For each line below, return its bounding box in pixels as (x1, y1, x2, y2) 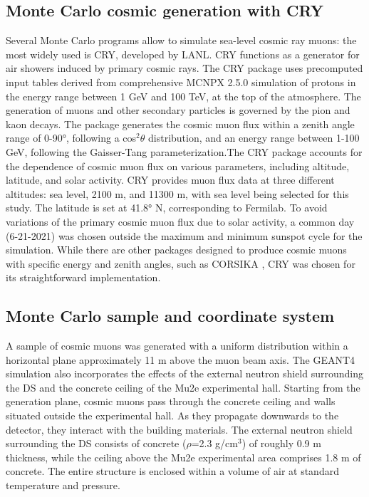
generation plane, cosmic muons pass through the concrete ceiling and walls (6, 394, 336, 409)
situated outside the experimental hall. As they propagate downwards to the (6, 408, 339, 423)
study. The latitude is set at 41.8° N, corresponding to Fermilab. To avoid (6, 200, 328, 215)
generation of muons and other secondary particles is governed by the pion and (6, 103, 350, 117)
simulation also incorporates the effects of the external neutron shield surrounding (6, 366, 363, 381)
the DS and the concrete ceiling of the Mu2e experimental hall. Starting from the (6, 380, 360, 394)
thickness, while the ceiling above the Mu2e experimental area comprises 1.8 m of (6, 449, 361, 464)
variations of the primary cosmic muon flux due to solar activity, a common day (6, 214, 355, 229)
